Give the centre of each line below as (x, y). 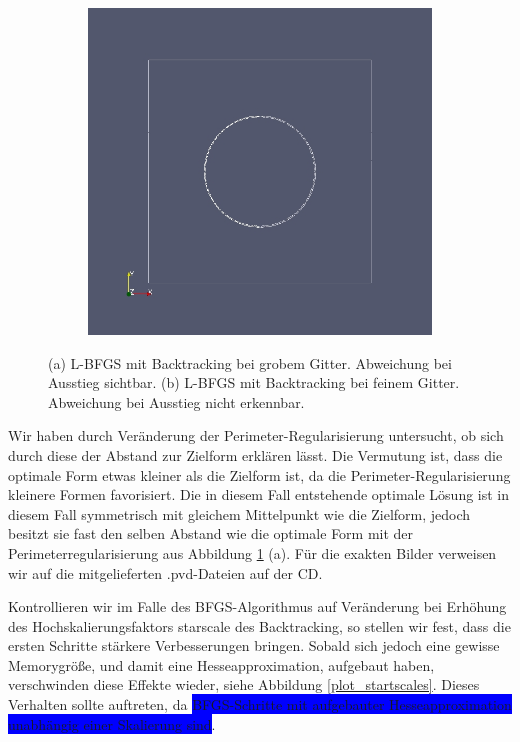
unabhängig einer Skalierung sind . (112, 723)
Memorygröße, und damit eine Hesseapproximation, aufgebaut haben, (221, 664)
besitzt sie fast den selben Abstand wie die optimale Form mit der (211, 533)
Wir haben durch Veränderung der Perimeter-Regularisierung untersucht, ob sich (256, 435)
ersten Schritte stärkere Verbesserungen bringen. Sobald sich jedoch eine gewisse (254, 645)
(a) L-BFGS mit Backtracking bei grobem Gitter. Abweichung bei (250, 362)
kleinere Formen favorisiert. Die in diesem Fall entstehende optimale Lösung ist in (259, 494)
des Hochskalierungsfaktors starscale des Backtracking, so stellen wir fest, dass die (259, 625)
